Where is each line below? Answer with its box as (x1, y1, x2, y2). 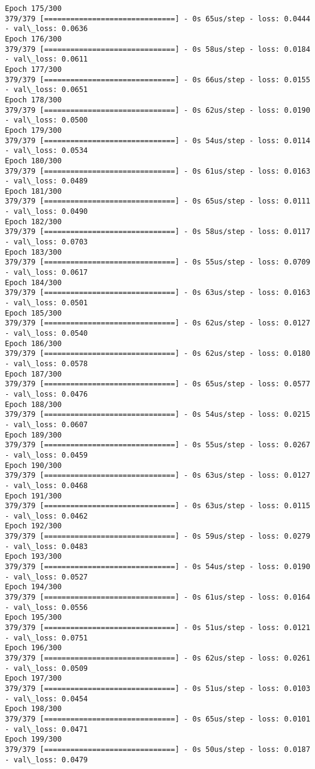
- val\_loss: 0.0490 (5, 207, 88, 216)
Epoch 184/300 (5, 278, 62, 287)
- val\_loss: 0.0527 (5, 572, 88, 581)
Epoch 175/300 (5, 4, 62, 13)
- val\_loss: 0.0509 (5, 664, 88, 673)
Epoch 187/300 (5, 369, 62, 378)
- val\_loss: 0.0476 (5, 389, 88, 399)
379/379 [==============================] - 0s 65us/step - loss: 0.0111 (5, 197, 311, 206)
